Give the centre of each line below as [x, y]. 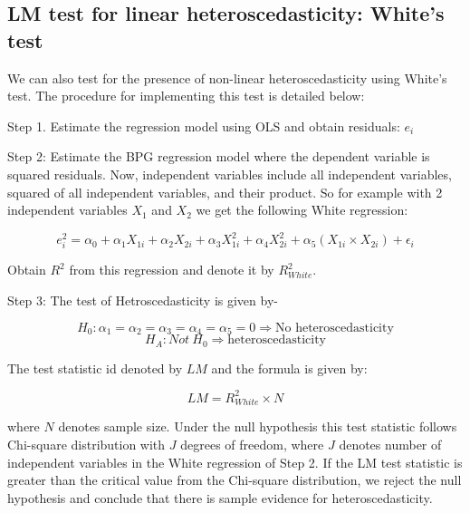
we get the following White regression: [302, 210]
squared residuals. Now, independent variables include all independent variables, [230, 174]
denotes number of [390, 444]
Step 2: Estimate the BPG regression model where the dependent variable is [219, 156]
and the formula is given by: [289, 368]
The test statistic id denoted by [95, 368]
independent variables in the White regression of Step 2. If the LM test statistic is [235, 462]
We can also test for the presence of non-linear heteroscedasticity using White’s [227, 77]
